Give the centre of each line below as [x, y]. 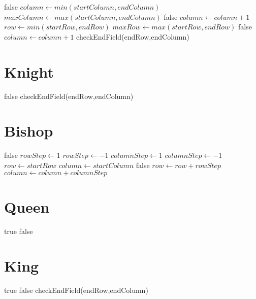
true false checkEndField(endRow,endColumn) [76, 290]
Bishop [29, 131]
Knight [29, 71]
